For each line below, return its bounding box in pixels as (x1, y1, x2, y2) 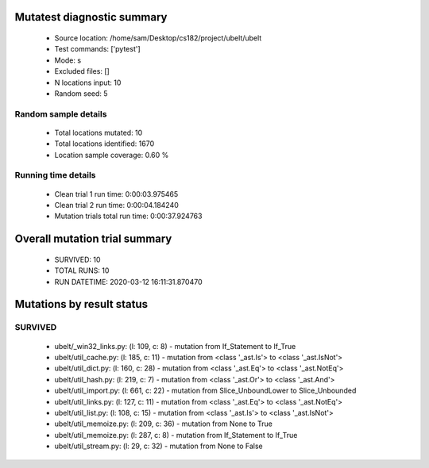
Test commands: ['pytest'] (54, 44, 141, 54)
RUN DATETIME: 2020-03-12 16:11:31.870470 (54, 277, 203, 286)
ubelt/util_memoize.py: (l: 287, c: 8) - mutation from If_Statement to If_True (54, 430, 298, 439)
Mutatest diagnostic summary (14, 10, 168, 24)
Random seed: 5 (54, 88, 108, 98)
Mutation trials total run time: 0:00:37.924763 (54, 211, 203, 221)
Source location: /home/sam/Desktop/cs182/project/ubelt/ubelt (54, 33, 262, 43)
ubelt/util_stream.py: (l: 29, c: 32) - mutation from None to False (54, 441, 263, 451)
